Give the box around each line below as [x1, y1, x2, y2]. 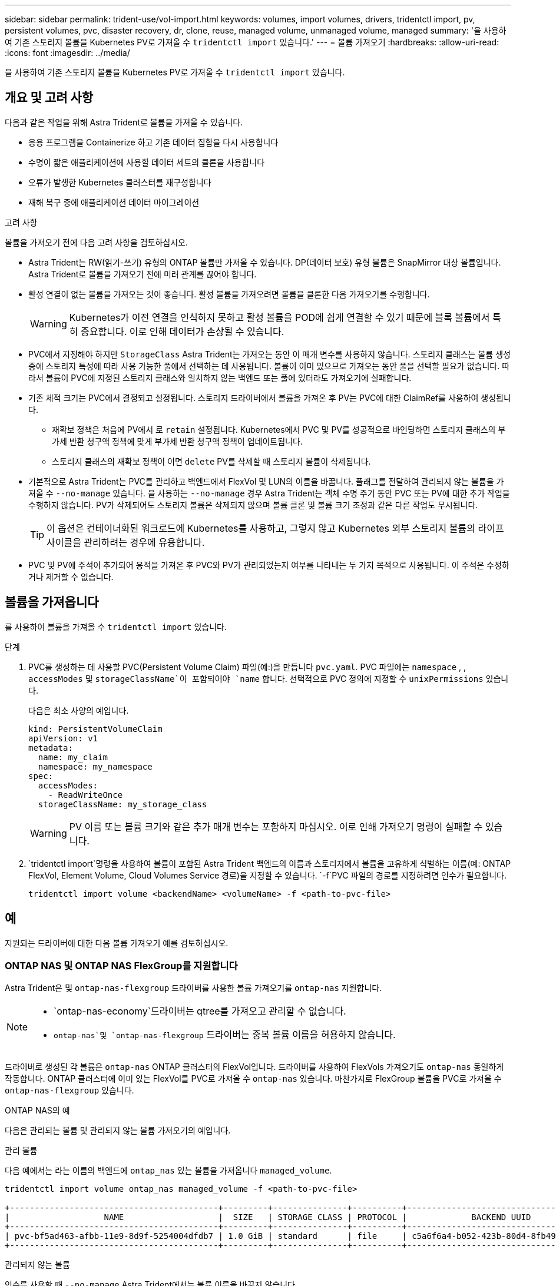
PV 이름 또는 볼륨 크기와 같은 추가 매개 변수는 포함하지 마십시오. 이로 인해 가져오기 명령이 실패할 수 [69, 820, 483, 833]
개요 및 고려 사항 [5, 90, 94, 105]
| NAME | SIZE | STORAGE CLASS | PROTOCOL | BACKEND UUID [5, 1212, 531, 1222]
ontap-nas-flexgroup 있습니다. [5, 1085, 134, 1096]
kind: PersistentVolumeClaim [28, 724, 163, 734]
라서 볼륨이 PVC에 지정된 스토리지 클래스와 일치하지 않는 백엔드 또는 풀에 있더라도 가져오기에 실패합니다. [28, 372, 412, 383]
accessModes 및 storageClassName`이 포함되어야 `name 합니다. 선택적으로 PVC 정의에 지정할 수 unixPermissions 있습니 [28, 673, 509, 684]
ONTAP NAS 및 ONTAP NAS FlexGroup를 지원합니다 [5, 959, 238, 972]
